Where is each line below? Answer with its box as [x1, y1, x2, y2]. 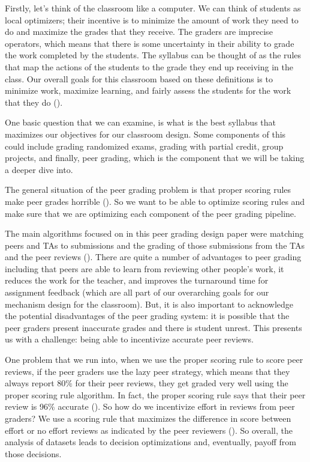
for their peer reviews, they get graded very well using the [75, 377, 288, 389]
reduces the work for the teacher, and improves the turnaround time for [5, 274, 269, 287]
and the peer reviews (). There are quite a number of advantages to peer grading [5, 251, 302, 263]
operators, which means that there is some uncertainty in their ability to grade [5, 37, 294, 49]
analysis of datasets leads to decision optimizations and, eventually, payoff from [5, 436, 296, 448]
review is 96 [5, 400, 49, 413]
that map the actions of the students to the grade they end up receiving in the [5, 60, 293, 73]
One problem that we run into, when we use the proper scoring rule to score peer [5, 353, 303, 366]
